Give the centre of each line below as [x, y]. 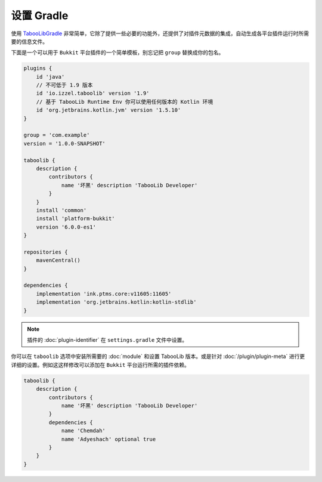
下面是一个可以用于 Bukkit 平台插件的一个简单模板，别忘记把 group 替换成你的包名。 [117, 52]
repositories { [46, 252]
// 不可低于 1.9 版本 [64, 85]
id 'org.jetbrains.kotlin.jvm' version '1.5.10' [109, 110]
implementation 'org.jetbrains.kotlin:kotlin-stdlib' [116, 302]
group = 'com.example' [57, 135]
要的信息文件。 [29, 41]
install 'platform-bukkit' [76, 219]
